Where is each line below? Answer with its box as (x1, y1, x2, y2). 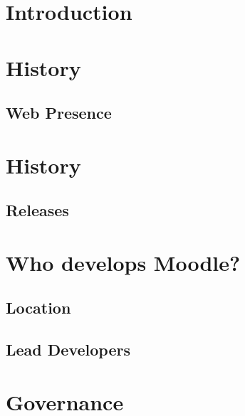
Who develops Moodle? (6, 247, 241, 277)
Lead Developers (6, 338, 130, 361)
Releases (6, 199, 69, 221)
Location (6, 297, 71, 319)
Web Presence (6, 102, 112, 124)
